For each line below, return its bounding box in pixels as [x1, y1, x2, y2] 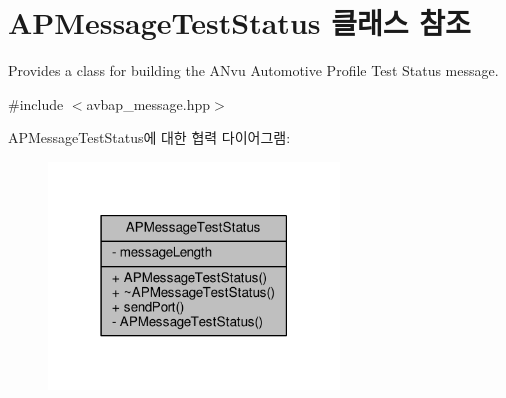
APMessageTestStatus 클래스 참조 [8, 2, 471, 43]
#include [8, 93, 64, 114]
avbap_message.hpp [86, 93, 210, 114]
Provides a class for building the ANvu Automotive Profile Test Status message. [8, 60, 499, 81]
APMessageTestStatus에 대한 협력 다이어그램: [8, 127, 291, 148]
